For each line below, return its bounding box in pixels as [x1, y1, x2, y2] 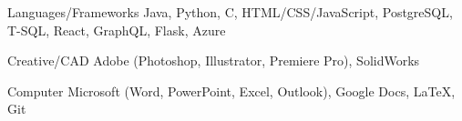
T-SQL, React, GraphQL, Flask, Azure [7, 20, 226, 39]
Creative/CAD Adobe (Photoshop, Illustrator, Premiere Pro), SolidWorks [7, 51, 420, 70]
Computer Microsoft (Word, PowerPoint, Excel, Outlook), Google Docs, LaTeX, [7, 81, 456, 100]
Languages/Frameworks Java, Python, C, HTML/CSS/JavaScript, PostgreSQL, [7, 3, 453, 21]
